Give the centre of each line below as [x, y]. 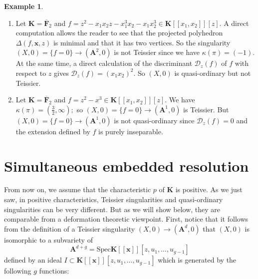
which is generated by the [197, 260]
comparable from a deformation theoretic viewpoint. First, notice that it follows [126, 219]
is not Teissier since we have [157, 52]
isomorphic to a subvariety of [48, 239]
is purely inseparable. [131, 131]
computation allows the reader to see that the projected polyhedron [119, 33]
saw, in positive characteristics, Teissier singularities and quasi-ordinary [114, 199]
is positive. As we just [209, 189]
